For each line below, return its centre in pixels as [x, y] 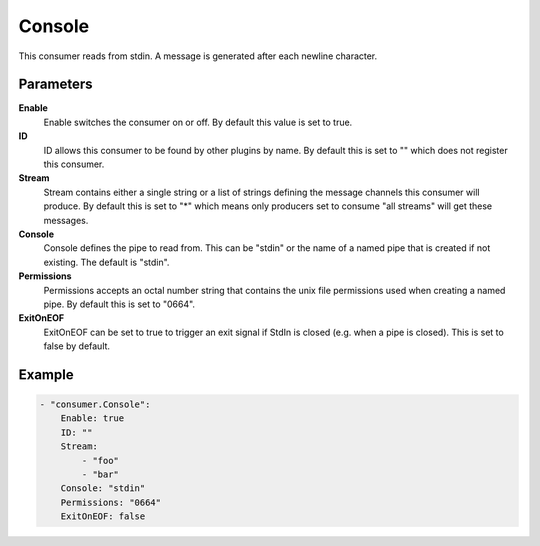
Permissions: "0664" [111, 502]
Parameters [55, 84]
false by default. [76, 346]
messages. [66, 220]
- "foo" [100, 460]
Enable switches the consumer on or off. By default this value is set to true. [198, 122]
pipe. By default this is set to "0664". [119, 304]
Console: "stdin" [103, 488]
